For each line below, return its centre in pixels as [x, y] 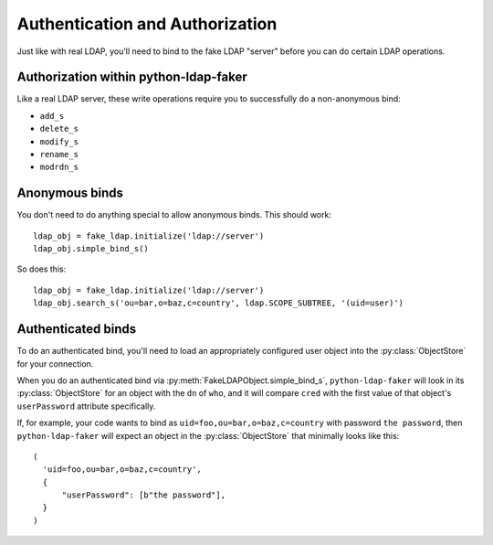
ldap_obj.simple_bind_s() [91, 249]
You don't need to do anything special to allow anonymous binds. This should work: [174, 215]
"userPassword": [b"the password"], [144, 495]
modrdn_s [59, 167]
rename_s [59, 155]
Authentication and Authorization [147, 24]
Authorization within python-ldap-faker [132, 77]
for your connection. [55, 363]
